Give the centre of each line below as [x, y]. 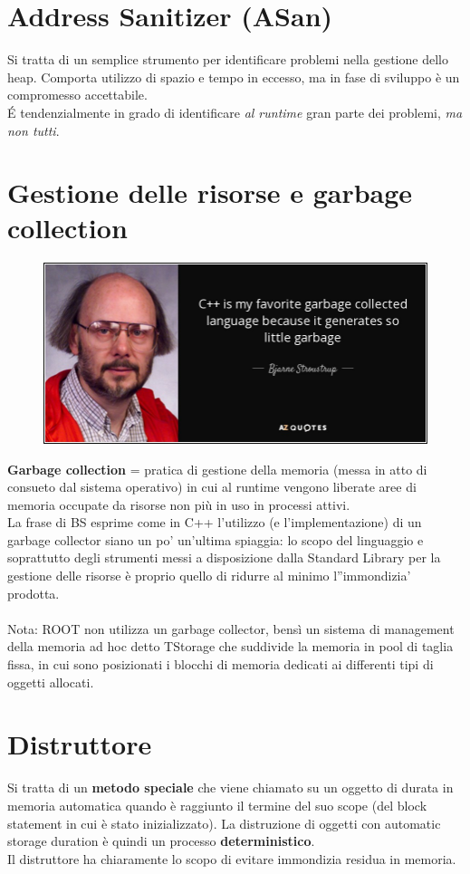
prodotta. [34, 593]
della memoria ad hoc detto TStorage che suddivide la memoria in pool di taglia [230, 646]
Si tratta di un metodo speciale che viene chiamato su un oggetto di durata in [230, 788]
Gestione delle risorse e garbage [210, 192]
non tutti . [34, 130]
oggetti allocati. [51, 682]
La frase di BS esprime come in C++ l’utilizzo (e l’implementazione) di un [215, 522]
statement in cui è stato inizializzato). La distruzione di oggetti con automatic [224, 823]
